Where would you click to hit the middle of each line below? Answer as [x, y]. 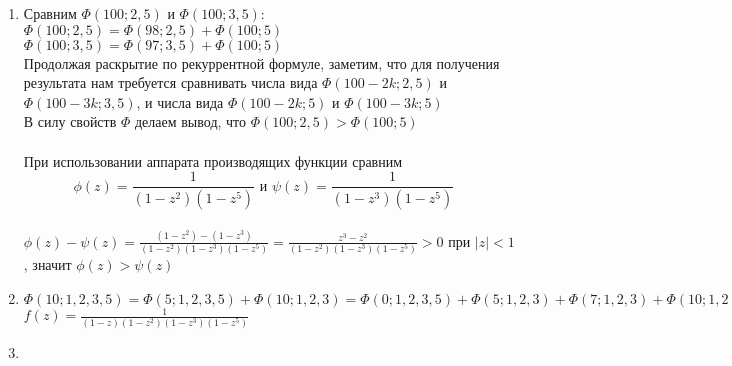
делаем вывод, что [190, 121]
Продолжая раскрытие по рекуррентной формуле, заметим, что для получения [261, 62]
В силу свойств [70, 121]
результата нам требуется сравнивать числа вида [170, 82]
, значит [47, 264]
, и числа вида [180, 101]
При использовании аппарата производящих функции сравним [213, 160]
